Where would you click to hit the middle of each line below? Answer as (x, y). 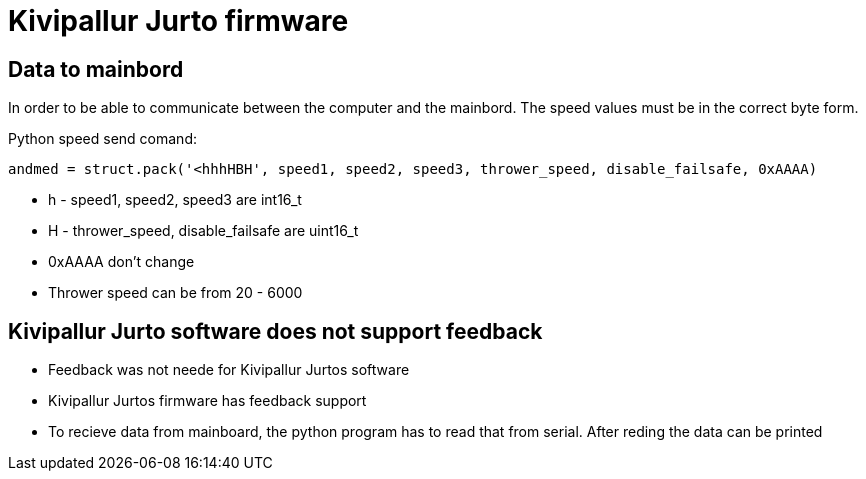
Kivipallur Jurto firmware (178, 21)
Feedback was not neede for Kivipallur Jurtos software (229, 370)
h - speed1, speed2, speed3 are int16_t (175, 200)
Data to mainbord (96, 69)
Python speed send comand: (102, 139)
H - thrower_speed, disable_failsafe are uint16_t (203, 231)
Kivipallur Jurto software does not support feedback (275, 331)
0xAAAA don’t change (121, 262)
